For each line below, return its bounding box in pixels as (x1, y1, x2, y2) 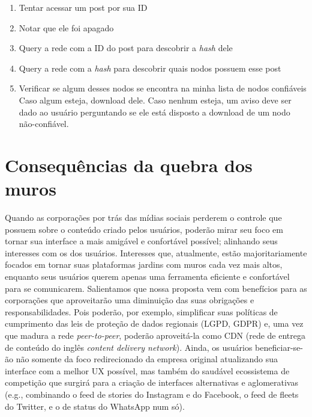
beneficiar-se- (255, 341, 303, 353)
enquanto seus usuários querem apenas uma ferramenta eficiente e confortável (5, 270, 290, 283)
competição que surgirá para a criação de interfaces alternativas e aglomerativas (5, 376, 298, 389)
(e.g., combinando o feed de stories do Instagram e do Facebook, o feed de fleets (5, 388, 299, 400)
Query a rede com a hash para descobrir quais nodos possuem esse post (19, 61, 281, 74)
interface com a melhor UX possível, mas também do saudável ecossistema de (5, 364, 290, 377)
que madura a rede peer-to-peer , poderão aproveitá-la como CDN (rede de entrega (5, 329, 305, 341)
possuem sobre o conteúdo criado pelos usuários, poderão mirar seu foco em (5, 223, 283, 235)
